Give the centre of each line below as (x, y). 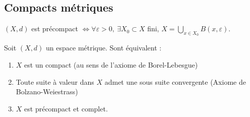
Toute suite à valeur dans (55, 81)
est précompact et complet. (66, 108)
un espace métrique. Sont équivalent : (104, 48)
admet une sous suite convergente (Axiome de (175, 81)
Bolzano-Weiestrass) (47, 92)
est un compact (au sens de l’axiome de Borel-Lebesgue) (111, 65)
